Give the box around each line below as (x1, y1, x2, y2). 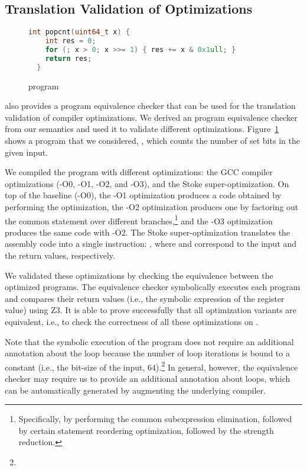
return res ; (45, 54, 92, 63)
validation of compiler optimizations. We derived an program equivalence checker (5, 111, 298, 123)
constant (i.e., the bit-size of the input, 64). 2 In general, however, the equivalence (5, 359, 298, 373)
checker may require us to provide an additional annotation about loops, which (5, 372, 290, 384)
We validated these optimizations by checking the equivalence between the (5, 269, 273, 281)
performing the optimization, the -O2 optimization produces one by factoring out (5, 200, 299, 213)
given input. (5, 146, 48, 158)
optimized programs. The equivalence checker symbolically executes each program (5, 281, 301, 293)
